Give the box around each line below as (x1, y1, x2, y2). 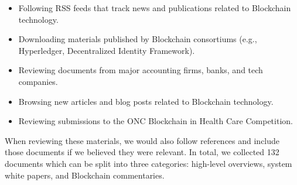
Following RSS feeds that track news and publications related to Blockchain (18, 2, 291, 13)
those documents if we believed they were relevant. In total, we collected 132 (5, 146, 279, 158)
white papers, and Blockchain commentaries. (5, 169, 165, 181)
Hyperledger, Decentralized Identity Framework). (18, 44, 195, 56)
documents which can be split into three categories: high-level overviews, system (5, 157, 292, 169)
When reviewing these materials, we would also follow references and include (5, 134, 280, 146)
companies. (18, 75, 58, 87)
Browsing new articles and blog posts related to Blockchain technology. (18, 95, 274, 107)
